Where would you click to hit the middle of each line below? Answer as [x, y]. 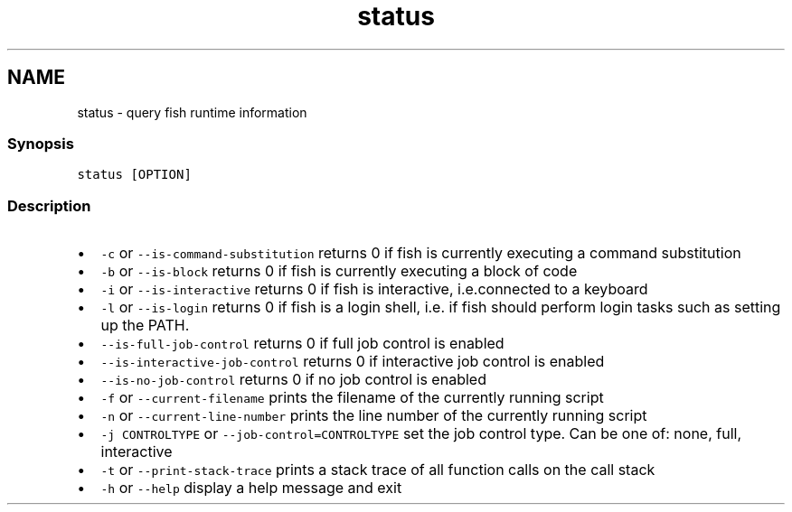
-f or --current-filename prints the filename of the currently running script [352, 398]
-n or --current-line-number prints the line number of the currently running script [374, 416]
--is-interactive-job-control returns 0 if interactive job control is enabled [353, 362]
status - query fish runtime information [192, 112]
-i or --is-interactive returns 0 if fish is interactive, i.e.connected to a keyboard [374, 289]
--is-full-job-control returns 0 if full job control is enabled [302, 344]
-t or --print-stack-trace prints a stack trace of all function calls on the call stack [378, 470]
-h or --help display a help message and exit [251, 488]
